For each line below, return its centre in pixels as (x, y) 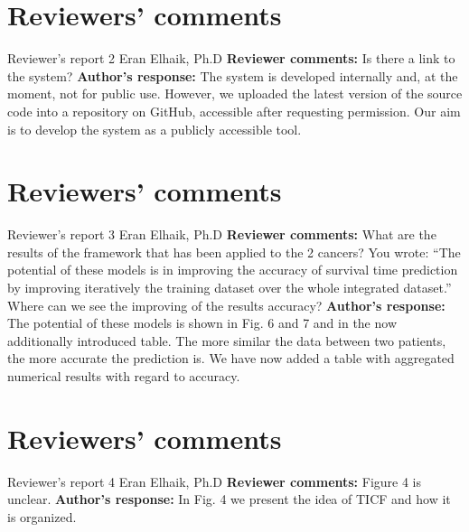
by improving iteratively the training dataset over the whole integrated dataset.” (230, 287)
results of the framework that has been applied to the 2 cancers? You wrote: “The (234, 252)
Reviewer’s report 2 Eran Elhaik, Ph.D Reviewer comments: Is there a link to (231, 58)
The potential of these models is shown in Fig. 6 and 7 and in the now (202, 323)
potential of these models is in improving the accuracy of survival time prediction (233, 270)
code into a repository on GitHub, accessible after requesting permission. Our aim (234, 111)
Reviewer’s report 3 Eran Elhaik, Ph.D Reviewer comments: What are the (222, 234)
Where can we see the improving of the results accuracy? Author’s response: (226, 305)
